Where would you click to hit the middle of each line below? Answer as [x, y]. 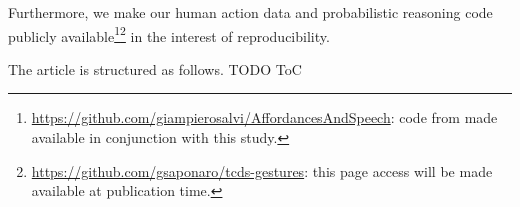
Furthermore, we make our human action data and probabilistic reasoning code [250, 12]
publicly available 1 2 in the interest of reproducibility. [169, 34]
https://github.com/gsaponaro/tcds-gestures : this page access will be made [262, 170]
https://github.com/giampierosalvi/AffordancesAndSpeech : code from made [264, 117]
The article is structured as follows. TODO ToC [155, 68]
